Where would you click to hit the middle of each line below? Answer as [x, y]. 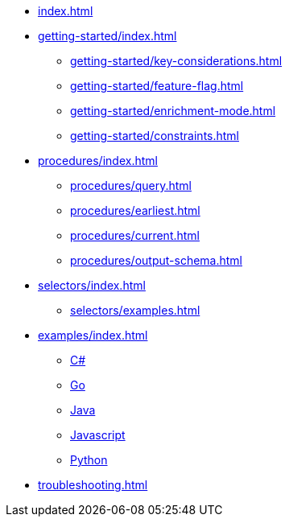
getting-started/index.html [107, 36]
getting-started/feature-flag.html [157, 86]
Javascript [98, 435]
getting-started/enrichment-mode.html [173, 111]
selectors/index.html [92, 285]
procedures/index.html [98, 161]
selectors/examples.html [135, 310]
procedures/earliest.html [135, 210]
